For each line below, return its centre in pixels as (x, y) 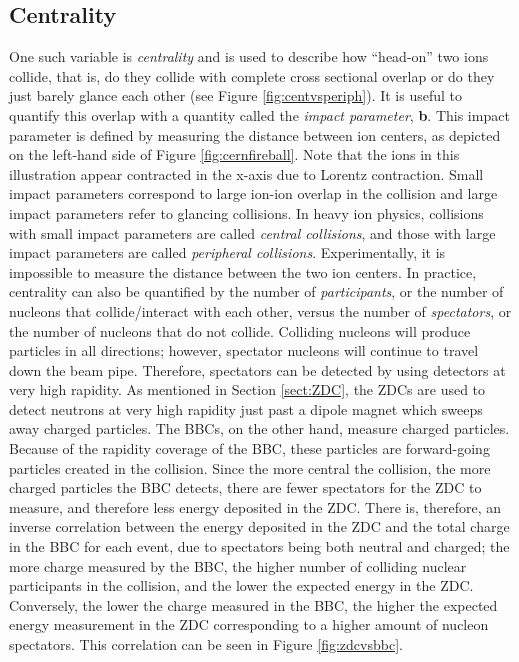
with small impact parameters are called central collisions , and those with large (252, 232)
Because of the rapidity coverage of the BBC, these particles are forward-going (249, 448)
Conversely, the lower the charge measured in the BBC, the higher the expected (253, 604)
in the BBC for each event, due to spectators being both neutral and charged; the (259, 546)
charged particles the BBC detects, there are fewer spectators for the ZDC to (245, 487)
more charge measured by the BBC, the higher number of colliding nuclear (238, 565)
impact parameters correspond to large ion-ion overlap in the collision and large (253, 193)
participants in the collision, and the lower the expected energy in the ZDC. (241, 585)
